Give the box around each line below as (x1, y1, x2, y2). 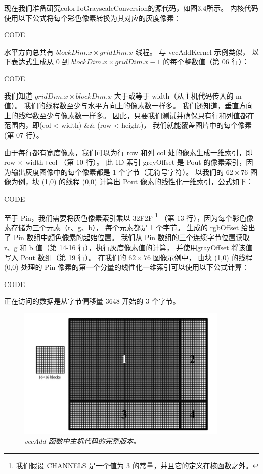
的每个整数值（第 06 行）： (163, 56, 249, 67)
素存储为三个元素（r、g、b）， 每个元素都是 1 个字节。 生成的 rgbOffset (4, 222, 239, 232)
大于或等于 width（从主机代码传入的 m (114, 90, 242, 101)
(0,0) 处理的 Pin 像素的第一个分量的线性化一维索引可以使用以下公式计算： (4, 262, 249, 272)
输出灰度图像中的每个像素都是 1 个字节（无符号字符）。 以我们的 (11, 166, 224, 177)
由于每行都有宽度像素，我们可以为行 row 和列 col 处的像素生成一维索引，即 (4, 147, 253, 157)
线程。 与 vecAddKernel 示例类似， (135, 46, 250, 57)
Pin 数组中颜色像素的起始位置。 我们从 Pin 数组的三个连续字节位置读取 (13, 232, 250, 243)
